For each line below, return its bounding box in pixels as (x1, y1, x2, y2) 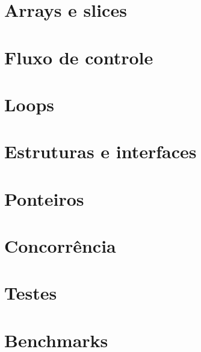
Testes (4, 280, 57, 305)
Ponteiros (4, 186, 84, 211)
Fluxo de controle (4, 45, 153, 69)
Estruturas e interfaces (4, 139, 197, 164)
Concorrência (4, 233, 116, 258)
